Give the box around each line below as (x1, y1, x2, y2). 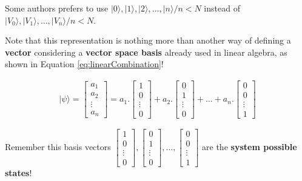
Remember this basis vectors (5, 140, 111, 153)
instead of (204, 2, 240, 14)
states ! (5, 166, 32, 179)
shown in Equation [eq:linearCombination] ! (5, 58, 164, 70)
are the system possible (202, 140, 297, 153)
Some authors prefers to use (5, 2, 109, 14)
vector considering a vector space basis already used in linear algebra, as (5, 45, 287, 58)
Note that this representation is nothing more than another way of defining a (5, 34, 291, 47)
